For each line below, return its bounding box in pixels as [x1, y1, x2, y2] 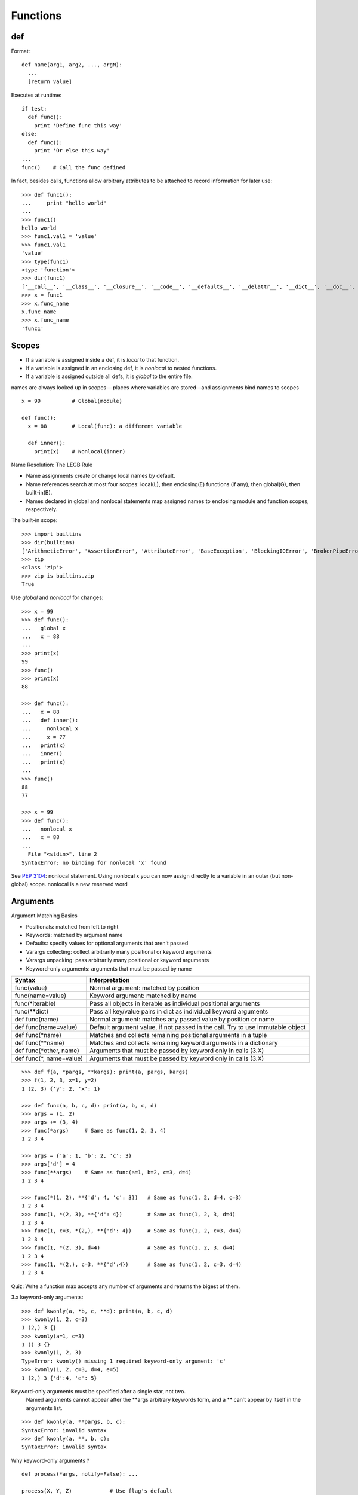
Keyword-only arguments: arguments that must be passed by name [26, 965, 192, 972]
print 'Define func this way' [33, 122, 122, 129]
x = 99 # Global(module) [21, 398, 122, 405]
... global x [21, 625, 66, 631]
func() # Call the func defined [21, 164, 126, 170]
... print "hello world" [21, 199, 107, 206]
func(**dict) [14, 1007, 49, 1015]
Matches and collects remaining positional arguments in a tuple [89, 1030, 267, 1039]
